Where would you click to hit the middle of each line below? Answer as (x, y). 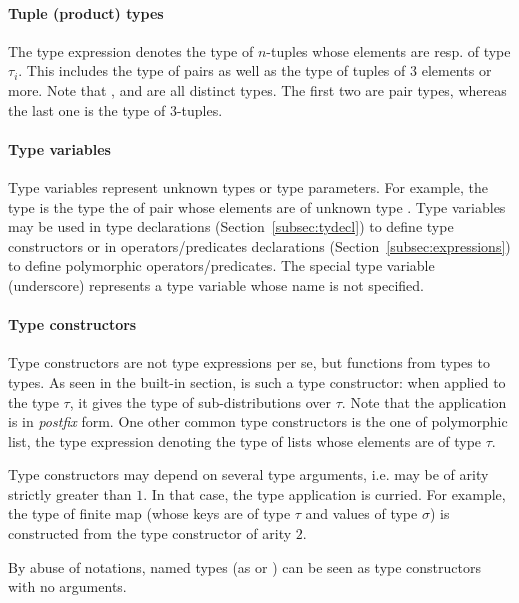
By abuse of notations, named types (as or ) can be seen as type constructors (244, 566)
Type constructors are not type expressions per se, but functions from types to (249, 362)
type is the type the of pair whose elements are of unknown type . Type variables (257, 206)
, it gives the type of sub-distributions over (200, 401)
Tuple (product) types (86, 12)
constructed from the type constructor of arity (150, 533)
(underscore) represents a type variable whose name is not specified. (216, 284)
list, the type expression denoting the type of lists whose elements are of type (245, 440)
